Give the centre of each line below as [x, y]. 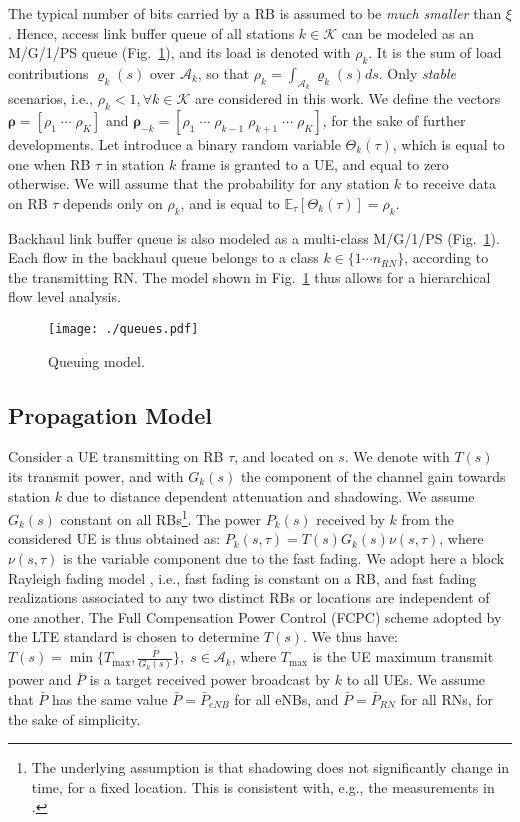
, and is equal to [230, 202]
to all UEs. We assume [416, 679]
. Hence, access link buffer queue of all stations [151, 32]
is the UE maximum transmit [403, 656]
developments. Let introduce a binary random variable [174, 143]
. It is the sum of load [435, 52]
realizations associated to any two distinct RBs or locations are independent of [249, 597]
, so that [223, 72]
